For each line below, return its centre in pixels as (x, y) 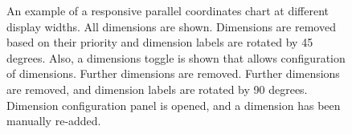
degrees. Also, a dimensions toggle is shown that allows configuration (176, 57)
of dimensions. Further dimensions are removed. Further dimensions (173, 73)
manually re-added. (54, 121)
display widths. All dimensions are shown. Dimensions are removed (171, 26)
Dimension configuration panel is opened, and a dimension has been (174, 105)
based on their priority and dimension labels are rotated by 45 (160, 42)
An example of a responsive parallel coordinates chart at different (168, 10)
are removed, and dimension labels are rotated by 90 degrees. (157, 89)
